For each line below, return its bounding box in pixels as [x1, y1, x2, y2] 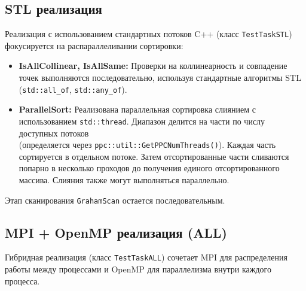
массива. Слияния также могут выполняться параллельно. [19, 173, 229, 186]
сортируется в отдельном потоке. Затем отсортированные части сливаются [19, 150, 289, 162]
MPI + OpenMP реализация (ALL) [5, 223, 227, 241]
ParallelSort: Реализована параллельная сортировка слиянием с [19, 103, 256, 116]
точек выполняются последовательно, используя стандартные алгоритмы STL [19, 71, 301, 84]
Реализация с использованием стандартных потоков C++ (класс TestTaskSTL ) [5, 28, 292, 40]
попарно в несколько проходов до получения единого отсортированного [19, 162, 280, 174]
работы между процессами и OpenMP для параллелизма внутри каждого [5, 263, 271, 275]
